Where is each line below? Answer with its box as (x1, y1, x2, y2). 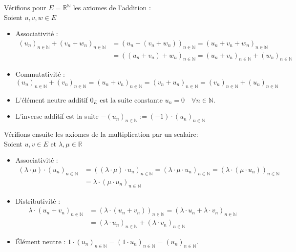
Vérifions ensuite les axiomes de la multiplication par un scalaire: (4, 129, 198, 139)
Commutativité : (15, 69, 65, 79)
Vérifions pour (4, 2, 46, 12)
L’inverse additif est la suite (15, 111, 99, 121)
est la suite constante (100, 94, 163, 105)
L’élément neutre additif (15, 94, 88, 105)
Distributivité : (15, 195, 61, 206)
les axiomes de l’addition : (73, 2, 151, 12)
